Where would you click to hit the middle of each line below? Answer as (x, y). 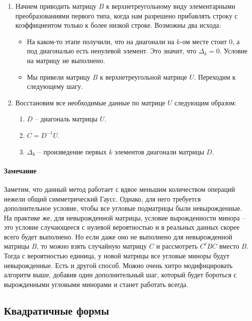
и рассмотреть (177, 246)
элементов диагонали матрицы (160, 151)
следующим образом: (206, 102)
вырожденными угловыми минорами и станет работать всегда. (96, 284)
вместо (229, 246)
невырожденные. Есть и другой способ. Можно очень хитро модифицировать (118, 265)
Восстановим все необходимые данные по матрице (90, 102)
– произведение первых (72, 151)
